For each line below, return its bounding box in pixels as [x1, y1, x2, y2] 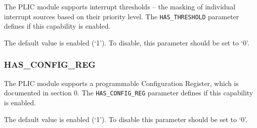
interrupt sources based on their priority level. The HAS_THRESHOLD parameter [4, 11, 239, 21]
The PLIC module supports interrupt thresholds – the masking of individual [4, 1, 236, 11]
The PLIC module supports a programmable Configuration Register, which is [4, 78, 239, 88]
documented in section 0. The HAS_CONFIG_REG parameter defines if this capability [4, 87, 253, 98]
